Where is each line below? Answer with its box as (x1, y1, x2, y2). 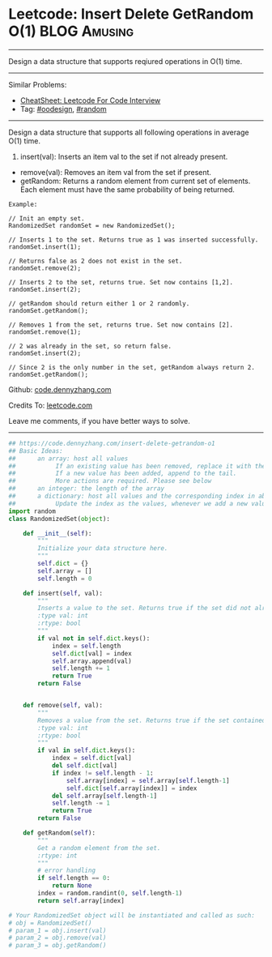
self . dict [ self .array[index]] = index (66, 784, 198, 793)
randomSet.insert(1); (8, 242, 82, 251)
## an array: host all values (8, 455, 129, 463)
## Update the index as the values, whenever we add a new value (8, 499, 270, 507)
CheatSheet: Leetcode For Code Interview (19, 95, 161, 105)
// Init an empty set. (8, 214, 85, 223)
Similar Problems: (8, 79, 67, 89)
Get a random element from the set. (37, 844, 161, 852)
